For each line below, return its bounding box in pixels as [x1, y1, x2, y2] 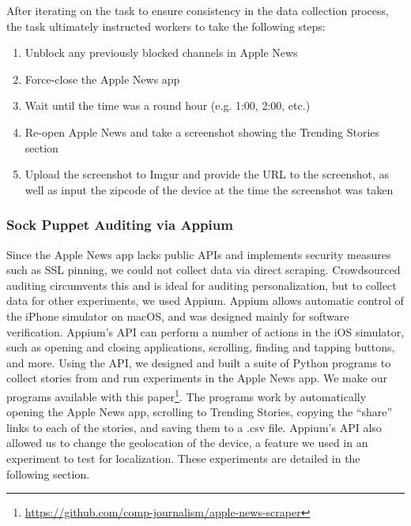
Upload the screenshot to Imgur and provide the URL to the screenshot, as [25, 166, 389, 182]
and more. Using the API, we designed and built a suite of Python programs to [6, 354, 391, 370]
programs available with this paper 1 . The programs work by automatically [6, 385, 367, 404]
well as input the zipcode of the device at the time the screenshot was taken [25, 181, 394, 197]
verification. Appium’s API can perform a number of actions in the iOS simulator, [6, 323, 405, 340]
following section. [6, 465, 90, 482]
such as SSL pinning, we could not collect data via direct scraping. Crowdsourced [6, 261, 401, 278]
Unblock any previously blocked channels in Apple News [25, 44, 298, 61]
